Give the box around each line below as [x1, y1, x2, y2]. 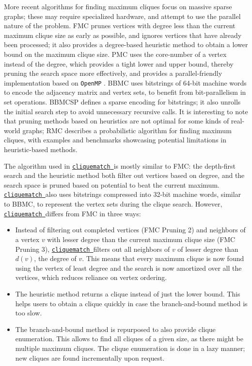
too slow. [15, 308, 42, 318]
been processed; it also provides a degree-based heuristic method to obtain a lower [4, 39, 248, 50]
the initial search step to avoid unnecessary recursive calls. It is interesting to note [4, 106, 248, 116]
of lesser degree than [177, 244, 238, 254]
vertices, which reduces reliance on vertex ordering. [15, 272, 167, 282]
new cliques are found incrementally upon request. [15, 352, 165, 363]
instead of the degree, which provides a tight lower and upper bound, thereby [4, 58, 234, 69]
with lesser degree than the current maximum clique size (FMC [47, 234, 236, 244]
